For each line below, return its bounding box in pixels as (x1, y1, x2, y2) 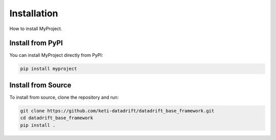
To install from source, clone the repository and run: (9, 94, 119, 100)
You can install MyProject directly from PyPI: (9, 52, 103, 58)
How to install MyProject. (9, 26, 62, 32)
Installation (9, 8, 58, 19)
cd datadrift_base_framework (20, 115, 94, 121)
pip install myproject (20, 66, 77, 72)
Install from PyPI (9, 39, 63, 48)
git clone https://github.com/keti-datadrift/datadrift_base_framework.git (20, 108, 215, 113)
